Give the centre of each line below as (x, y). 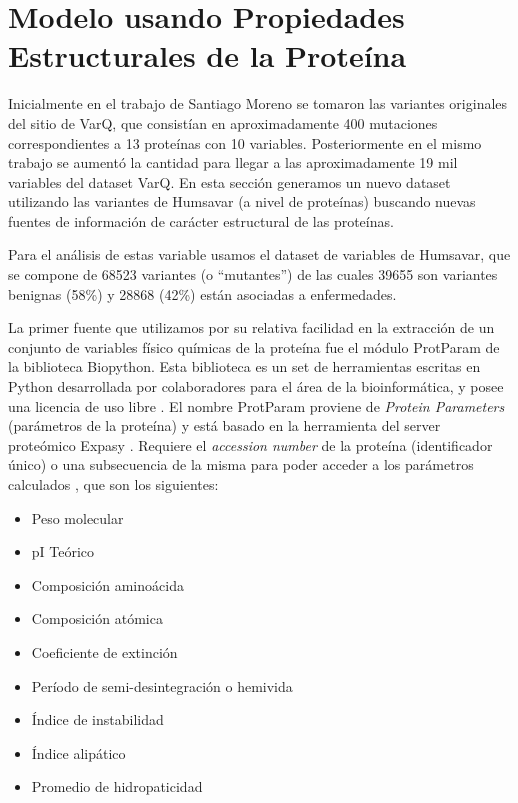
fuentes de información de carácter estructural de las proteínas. (201, 220)
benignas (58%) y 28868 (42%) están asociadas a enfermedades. (202, 293)
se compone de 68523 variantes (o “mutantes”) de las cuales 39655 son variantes (253, 274)
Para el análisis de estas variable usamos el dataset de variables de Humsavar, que (259, 254)
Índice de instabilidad (97, 719)
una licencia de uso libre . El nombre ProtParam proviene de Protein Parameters (256, 405)
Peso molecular (77, 517)
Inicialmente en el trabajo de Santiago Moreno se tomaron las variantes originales (258, 103)
